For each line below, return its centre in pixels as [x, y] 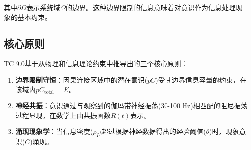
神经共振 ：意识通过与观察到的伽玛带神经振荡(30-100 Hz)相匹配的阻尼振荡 [131, 106]
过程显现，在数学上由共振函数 [63, 115]
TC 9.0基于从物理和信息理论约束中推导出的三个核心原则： [96, 63]
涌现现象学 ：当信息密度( [54, 131]
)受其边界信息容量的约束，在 [201, 79]
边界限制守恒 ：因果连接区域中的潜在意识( [81, 79]
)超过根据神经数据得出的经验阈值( [152, 131]
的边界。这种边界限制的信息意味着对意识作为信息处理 [151, 7]
